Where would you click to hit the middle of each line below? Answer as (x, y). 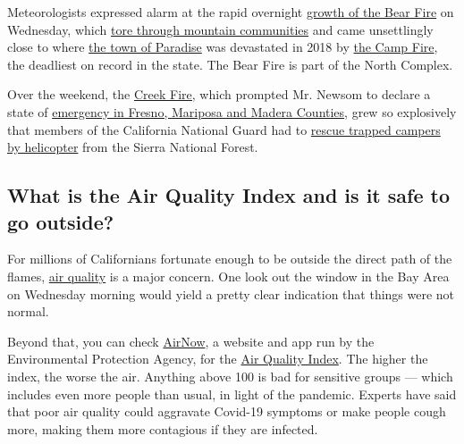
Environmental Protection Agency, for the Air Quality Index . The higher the (218, 359)
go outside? (61, 221)
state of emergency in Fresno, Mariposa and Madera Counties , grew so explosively (232, 111)
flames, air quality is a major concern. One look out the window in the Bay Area (228, 276)
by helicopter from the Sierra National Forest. (133, 147)
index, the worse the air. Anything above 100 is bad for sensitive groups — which (230, 376)
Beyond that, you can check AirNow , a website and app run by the (191, 341)
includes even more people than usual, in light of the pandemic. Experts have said (232, 394)
